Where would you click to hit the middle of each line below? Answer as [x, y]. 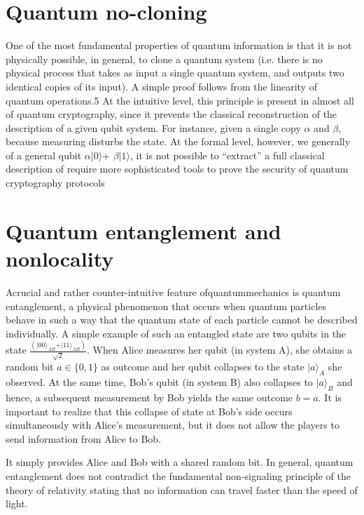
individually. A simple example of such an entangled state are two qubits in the [176, 333]
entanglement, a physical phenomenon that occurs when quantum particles [166, 306]
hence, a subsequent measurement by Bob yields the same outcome [149, 397]
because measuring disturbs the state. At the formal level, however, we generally [178, 141]
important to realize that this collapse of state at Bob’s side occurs [149, 411]
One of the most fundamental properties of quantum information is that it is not [179, 45]
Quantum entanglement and [143, 230]
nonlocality [60, 259]
